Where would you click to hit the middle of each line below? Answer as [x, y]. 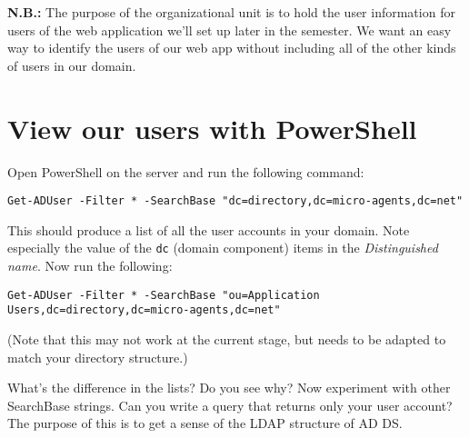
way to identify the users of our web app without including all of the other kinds [232, 48]
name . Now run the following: [90, 265]
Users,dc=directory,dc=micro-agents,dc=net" [144, 310]
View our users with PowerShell [212, 128]
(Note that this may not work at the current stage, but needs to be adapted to [227, 338]
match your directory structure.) [98, 357]
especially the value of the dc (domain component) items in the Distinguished [223, 248]
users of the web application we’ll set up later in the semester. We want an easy [230, 30]
